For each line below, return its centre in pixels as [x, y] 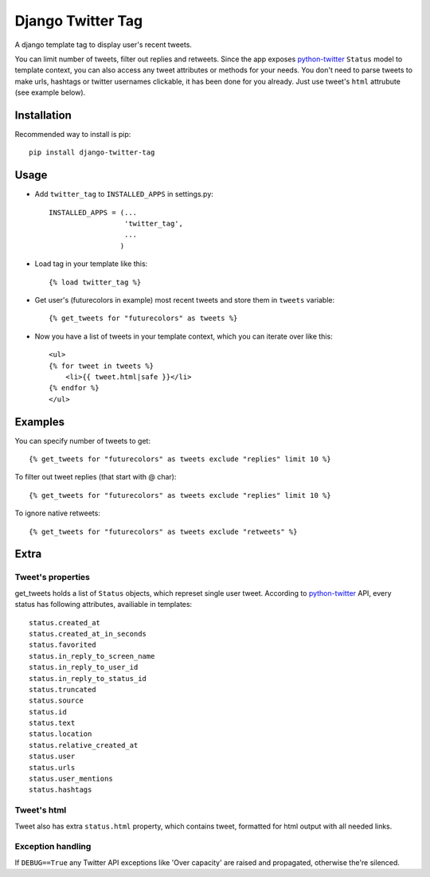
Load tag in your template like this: [91, 264]
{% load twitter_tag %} [95, 282]
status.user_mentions [71, 779]
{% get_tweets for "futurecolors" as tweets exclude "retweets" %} [163, 531]
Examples [40, 422]
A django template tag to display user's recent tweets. [104, 45]
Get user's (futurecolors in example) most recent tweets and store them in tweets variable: [185, 300]
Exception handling [53, 847]
